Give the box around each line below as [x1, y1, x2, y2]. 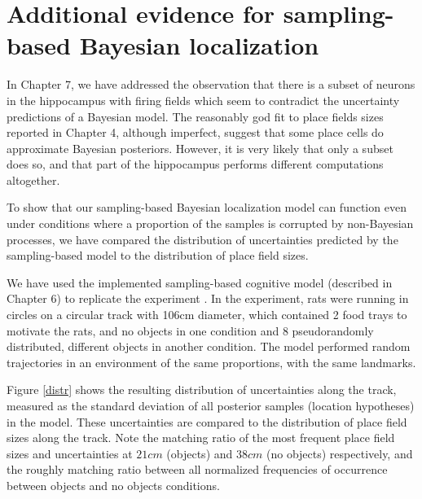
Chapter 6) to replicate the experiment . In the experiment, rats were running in [7, 290, 409, 307]
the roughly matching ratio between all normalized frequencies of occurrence [7, 461, 388, 478]
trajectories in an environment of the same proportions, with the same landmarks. [7, 353, 416, 370]
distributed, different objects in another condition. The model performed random [7, 338, 411, 355]
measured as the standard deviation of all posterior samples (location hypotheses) [7, 397, 415, 414]
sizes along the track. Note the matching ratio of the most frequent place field [7, 429, 395, 446]
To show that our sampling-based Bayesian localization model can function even [7, 199, 407, 216]
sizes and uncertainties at [7, 444, 133, 462]
